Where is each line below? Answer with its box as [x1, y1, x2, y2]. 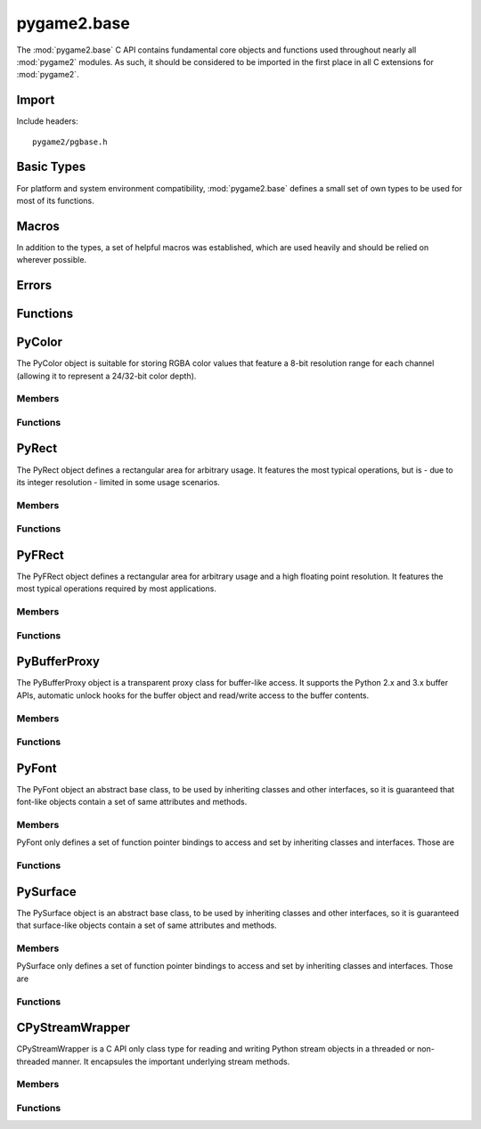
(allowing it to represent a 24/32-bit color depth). [16, 370, 197, 381]
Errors [16, 278, 53, 293]
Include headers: [16, 116, 79, 126]
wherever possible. [16, 255, 87, 265]
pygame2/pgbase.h [32, 136, 108, 147]
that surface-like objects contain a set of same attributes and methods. [16, 920, 278, 930]
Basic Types [16, 159, 86, 175]
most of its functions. [16, 195, 95, 206]
